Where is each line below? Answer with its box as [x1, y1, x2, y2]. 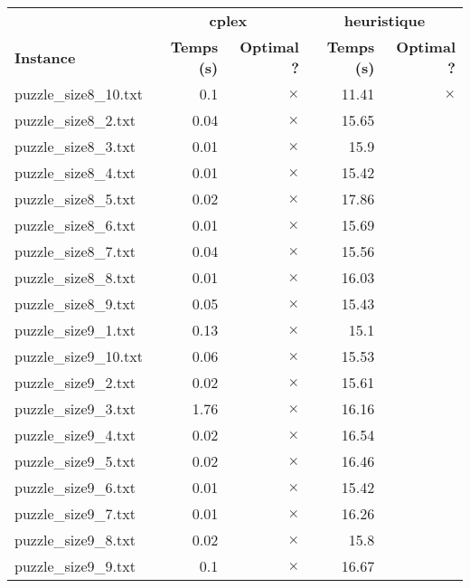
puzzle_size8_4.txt [14, 162, 136, 183]
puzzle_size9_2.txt [14, 372, 136, 393]
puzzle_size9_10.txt [14, 346, 143, 366]
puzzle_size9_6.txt [14, 477, 136, 498]
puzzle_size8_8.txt [14, 267, 136, 288]
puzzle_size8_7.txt [14, 241, 136, 261]
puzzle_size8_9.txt [14, 293, 136, 314]
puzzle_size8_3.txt [14, 136, 136, 156]
